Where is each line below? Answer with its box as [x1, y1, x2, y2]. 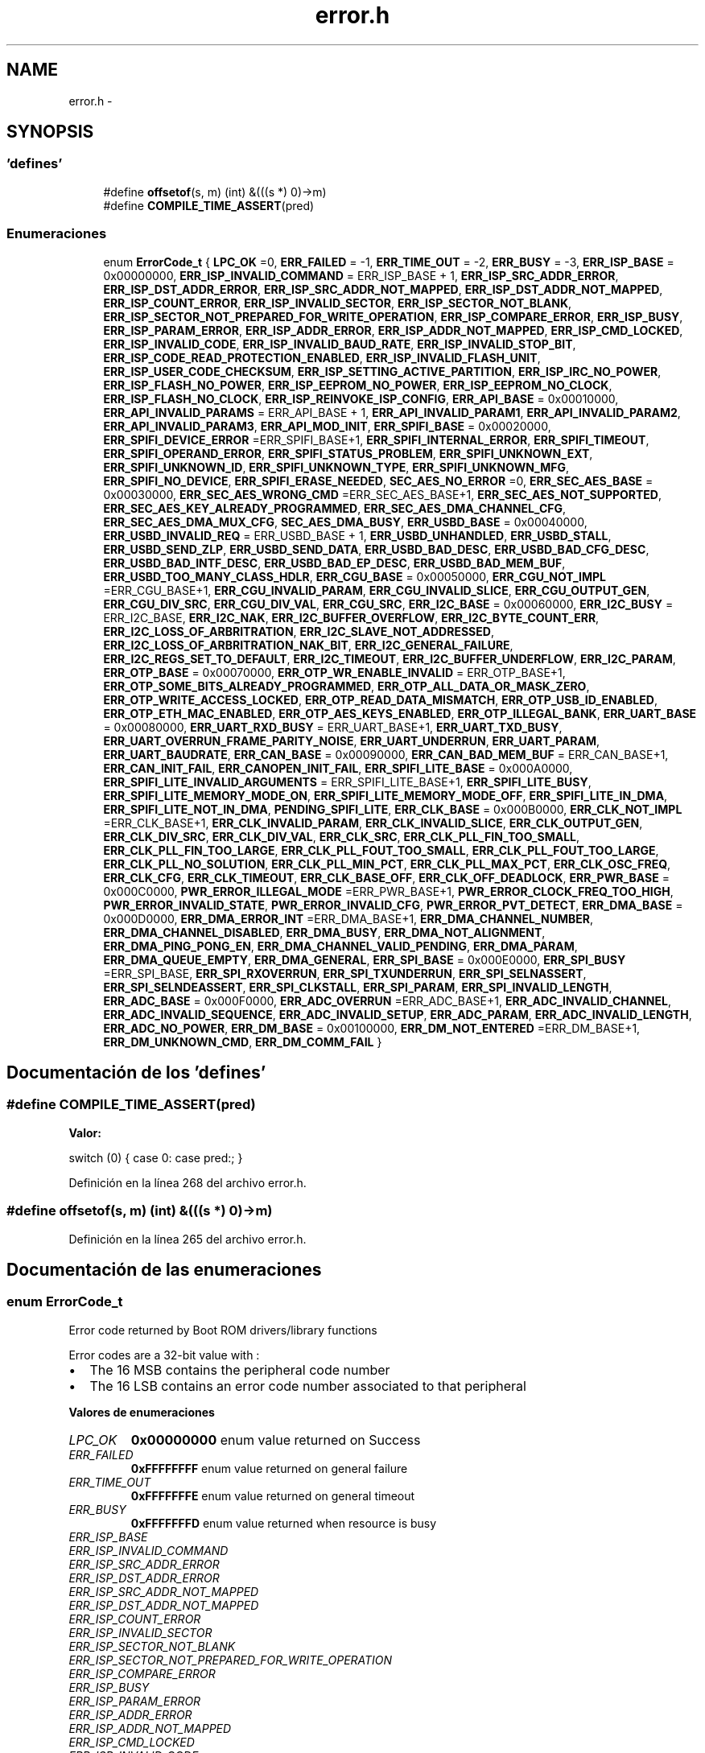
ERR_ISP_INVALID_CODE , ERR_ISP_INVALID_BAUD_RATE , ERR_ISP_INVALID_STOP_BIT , [103, 336, 576, 351]
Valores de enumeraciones [68, 1404, 215, 1419]
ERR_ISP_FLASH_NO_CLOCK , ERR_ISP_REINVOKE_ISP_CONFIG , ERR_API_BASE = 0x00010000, [103, 391, 619, 406]
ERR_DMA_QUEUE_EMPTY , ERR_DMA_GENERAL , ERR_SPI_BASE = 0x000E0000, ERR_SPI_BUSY [103, 952, 626, 967]
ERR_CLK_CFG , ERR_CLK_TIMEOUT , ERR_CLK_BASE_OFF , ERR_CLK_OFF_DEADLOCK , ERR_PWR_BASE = [103, 870, 670, 885]
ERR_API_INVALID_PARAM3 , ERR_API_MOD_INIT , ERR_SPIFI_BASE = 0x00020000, [103, 419, 551, 433]
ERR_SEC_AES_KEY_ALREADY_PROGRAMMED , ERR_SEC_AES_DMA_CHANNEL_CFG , [103, 501, 567, 515]
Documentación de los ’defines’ [6, 1062, 266, 1083]
